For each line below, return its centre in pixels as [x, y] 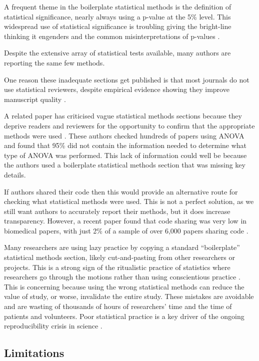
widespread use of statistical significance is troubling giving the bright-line [118, 26]
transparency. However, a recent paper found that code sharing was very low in [125, 221]
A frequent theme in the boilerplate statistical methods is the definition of [118, 6]
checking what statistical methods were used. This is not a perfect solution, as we [129, 201]
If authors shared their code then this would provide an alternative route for [121, 191]
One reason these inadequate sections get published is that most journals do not [127, 79]
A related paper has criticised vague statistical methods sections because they [123, 116]
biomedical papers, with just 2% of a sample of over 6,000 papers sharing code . [126, 230]
